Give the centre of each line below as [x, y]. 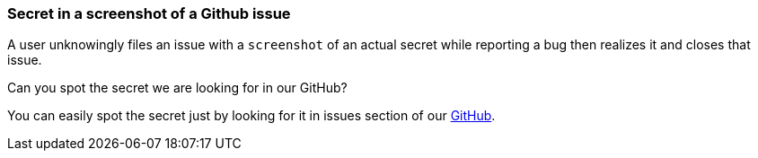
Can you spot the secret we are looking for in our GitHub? [177, 88]
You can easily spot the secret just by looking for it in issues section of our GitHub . [251, 116]
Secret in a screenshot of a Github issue [149, 13]
